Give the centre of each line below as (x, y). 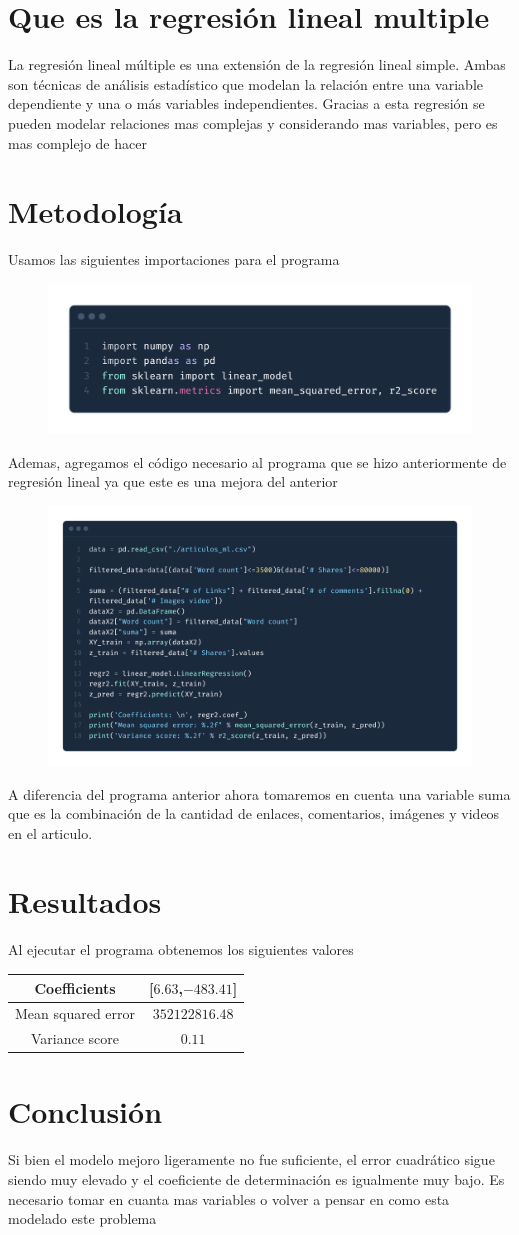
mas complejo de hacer (77, 142)
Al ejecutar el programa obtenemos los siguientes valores (181, 949)
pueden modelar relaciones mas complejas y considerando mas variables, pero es (253, 122)
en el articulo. (50, 832)
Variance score (75, 1038)
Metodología (95, 211)
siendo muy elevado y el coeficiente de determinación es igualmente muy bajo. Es (256, 1179)
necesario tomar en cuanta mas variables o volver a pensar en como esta (229, 1198)
